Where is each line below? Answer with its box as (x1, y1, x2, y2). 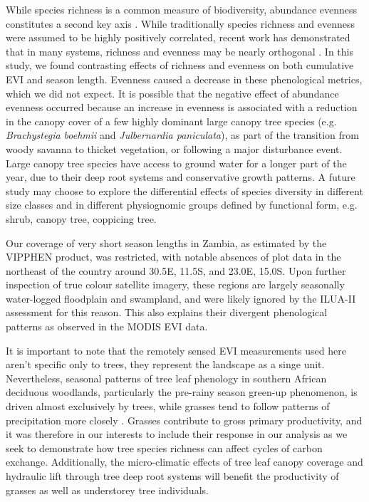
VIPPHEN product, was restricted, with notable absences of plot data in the (6, 249, 341, 264)
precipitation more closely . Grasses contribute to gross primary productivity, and (6, 412, 363, 427)
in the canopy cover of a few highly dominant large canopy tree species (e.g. (6, 113, 337, 128)
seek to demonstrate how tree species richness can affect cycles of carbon (6, 440, 323, 455)
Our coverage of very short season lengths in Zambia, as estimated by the (6, 235, 327, 250)
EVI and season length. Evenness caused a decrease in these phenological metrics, (6, 71, 363, 86)
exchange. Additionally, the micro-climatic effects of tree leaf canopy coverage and (6, 454, 363, 469)
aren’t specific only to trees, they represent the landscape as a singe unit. (6, 357, 325, 372)
